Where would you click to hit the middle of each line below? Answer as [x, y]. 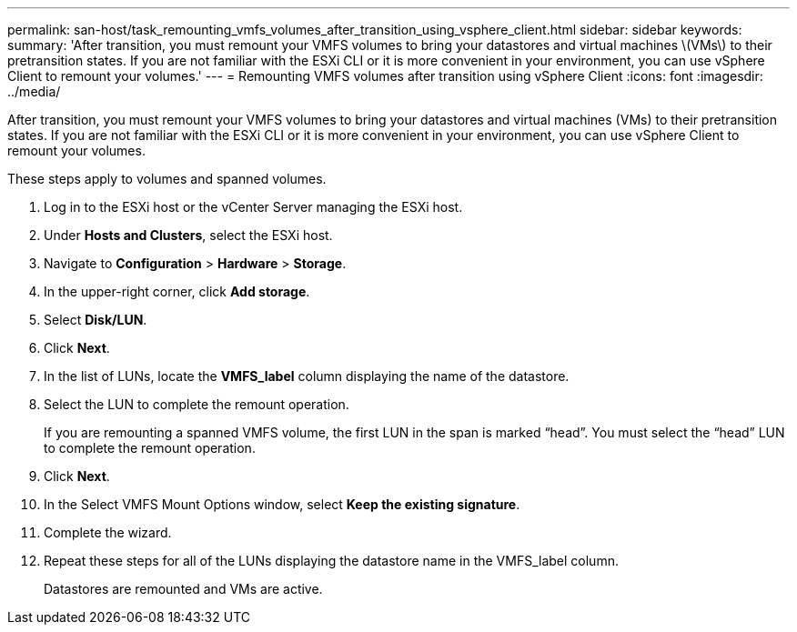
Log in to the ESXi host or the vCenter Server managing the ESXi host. [253, 207]
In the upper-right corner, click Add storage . [177, 291]
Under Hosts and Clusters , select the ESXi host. [188, 235]
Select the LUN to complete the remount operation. [197, 404]
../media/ [34, 91]
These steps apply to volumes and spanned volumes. [167, 179]
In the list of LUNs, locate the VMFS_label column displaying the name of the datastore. [307, 376]
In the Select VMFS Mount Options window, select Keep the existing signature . [282, 504]
